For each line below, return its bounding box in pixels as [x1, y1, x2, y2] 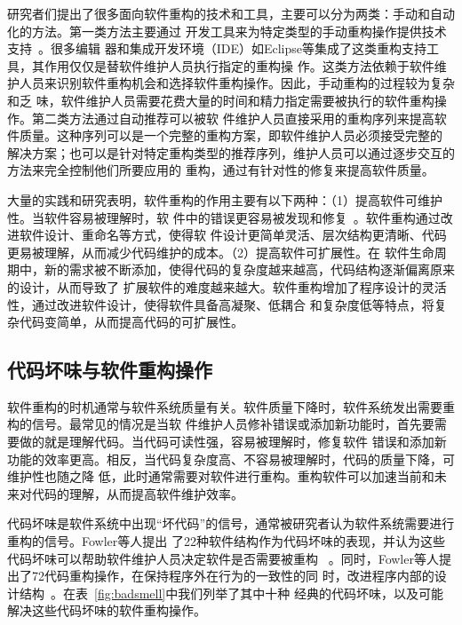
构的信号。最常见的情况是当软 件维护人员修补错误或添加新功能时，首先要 [7, 415, 434, 433]
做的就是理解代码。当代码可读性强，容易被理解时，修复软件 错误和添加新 [19, 432, 447, 451]
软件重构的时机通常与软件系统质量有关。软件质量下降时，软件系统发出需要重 [7, 397, 455, 415]
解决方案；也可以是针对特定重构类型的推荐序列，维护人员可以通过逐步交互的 [7, 143, 455, 162]
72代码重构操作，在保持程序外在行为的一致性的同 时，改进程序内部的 [31, 566, 434, 585]
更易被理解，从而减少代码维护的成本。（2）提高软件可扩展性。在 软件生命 [7, 242, 434, 261]
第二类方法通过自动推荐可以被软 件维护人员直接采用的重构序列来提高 [31, 108, 434, 127]
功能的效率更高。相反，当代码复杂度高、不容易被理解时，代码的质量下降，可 [7, 449, 455, 468]
